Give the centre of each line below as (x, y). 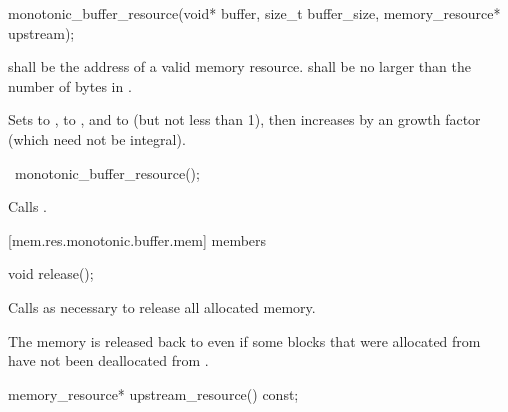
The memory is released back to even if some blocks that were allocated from (244, 340)
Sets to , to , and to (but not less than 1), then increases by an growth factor (244, 119)
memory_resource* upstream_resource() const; (153, 393)
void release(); (51, 273)
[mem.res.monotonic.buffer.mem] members (137, 239)
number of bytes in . (70, 85)
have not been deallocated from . (108, 360)
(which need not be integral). (97, 138)
